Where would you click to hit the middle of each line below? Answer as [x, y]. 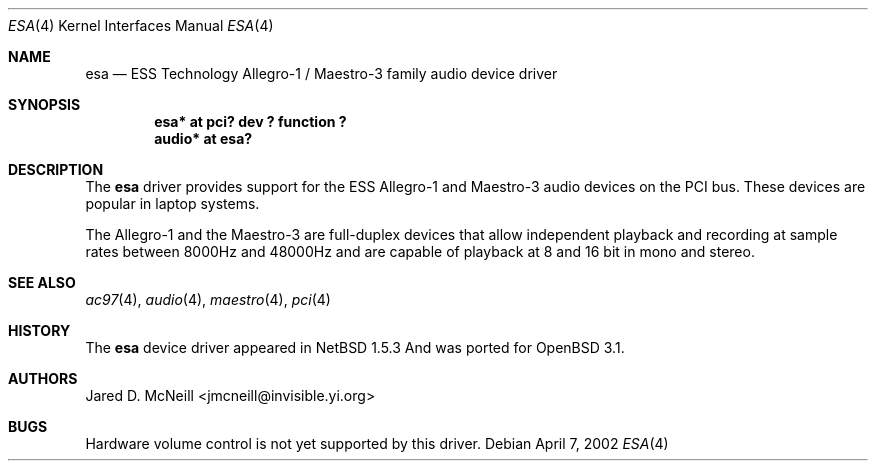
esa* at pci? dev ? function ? [250, 121]
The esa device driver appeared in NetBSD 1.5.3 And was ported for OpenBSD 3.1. [355, 347]
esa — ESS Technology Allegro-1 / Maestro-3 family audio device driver [321, 73]
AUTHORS [43, 378]
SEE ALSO [42, 282]
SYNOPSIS [44, 104]
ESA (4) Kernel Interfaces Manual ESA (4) [141, 25]
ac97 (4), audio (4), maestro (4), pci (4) [208, 299]
